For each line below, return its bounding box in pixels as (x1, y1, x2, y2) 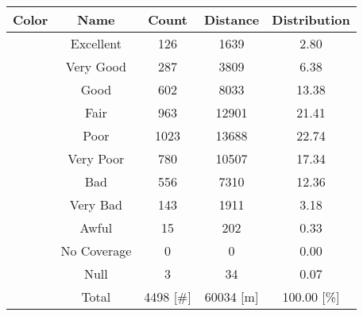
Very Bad (69, 195, 122, 214)
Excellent (70, 34, 122, 52)
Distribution (272, 10, 350, 29)
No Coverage (60, 241, 132, 260)
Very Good (65, 57, 126, 75)
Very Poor (68, 149, 125, 168)
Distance (203, 10, 260, 29)
